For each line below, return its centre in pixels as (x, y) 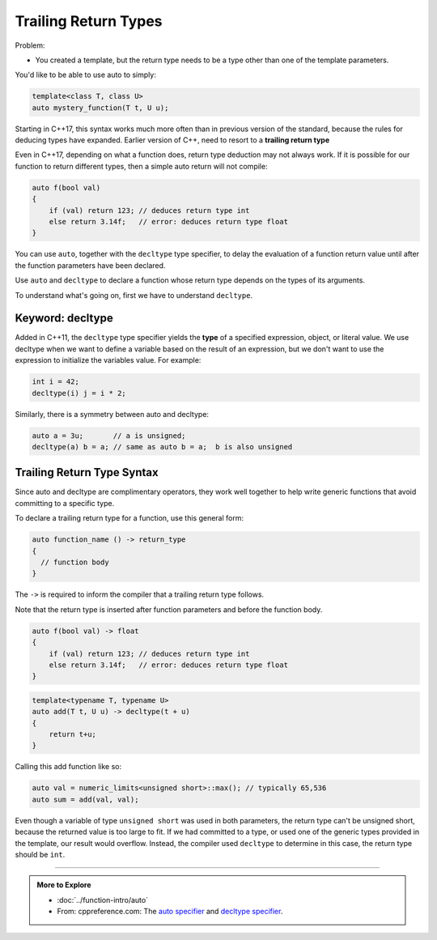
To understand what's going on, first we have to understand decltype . (134, 295)
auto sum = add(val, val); (85, 799)
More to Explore (64, 885)
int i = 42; (56, 382)
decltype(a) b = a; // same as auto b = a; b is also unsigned (162, 447)
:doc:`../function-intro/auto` (103, 900)
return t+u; (73, 734)
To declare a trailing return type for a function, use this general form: (129, 518)
